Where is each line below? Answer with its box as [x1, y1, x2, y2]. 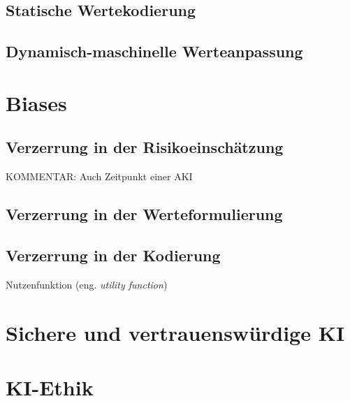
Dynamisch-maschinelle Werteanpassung [6, 41, 303, 62]
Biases [6, 88, 67, 117]
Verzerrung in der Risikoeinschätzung [6, 136, 284, 158]
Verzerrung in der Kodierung [6, 244, 221, 265]
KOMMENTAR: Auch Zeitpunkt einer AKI [6, 169, 193, 184]
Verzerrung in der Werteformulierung [6, 203, 283, 225]
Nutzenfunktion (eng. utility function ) [6, 277, 168, 291]
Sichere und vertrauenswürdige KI [6, 318, 345, 347]
